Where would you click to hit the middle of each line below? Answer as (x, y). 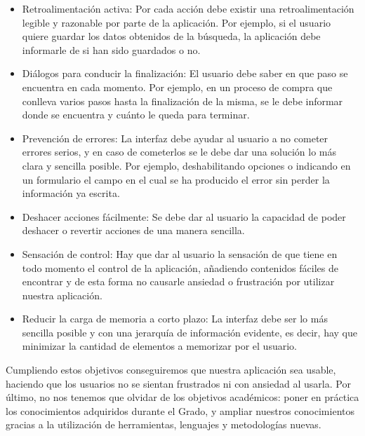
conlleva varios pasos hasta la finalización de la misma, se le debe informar (182, 101)
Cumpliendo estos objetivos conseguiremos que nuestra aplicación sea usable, (171, 370)
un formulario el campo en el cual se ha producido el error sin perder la (176, 179)
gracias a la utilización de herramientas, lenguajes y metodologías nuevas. (164, 424)
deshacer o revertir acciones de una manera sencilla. (133, 230)
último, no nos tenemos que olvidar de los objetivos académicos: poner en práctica (182, 397)
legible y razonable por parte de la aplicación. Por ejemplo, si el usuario (177, 22)
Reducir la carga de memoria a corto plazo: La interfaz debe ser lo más (175, 319)
